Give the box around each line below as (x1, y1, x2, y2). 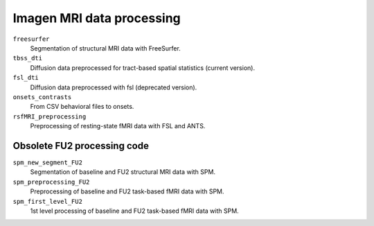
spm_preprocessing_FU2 (12, 177, 90, 186)
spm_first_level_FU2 (12, 198, 83, 205)
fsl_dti (12, 73, 39, 82)
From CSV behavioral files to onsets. (30, 103, 134, 111)
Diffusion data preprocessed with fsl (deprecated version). (30, 83, 197, 92)
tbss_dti (12, 54, 43, 62)
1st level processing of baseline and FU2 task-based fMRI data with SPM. (30, 207, 239, 215)
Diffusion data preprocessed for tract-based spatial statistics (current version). (30, 63, 256, 72)
